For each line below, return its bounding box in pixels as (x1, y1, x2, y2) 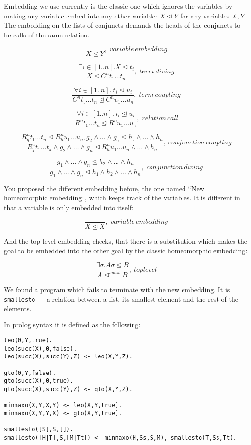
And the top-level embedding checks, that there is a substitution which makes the (4, 236, 247, 246)
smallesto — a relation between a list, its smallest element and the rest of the (4, 294, 238, 304)
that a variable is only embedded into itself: (4, 202, 134, 212)
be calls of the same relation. (4, 29, 89, 39)
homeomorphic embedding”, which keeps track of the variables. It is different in (4, 193, 240, 203)
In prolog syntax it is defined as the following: (4, 320, 141, 330)
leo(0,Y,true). (4, 337, 53, 344)
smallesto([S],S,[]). (4, 426, 74, 433)
